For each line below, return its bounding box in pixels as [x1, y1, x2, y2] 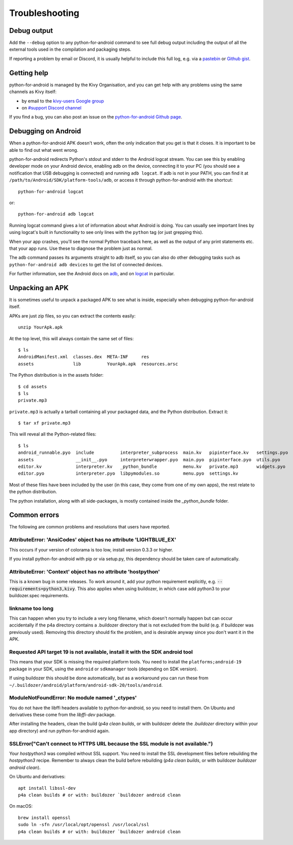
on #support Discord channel [21, 105, 82, 110]
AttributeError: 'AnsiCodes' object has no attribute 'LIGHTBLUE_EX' [9, 536, 177, 543]
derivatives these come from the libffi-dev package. [9, 712, 116, 718]
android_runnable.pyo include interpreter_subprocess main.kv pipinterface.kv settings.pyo [18, 450, 289, 455]
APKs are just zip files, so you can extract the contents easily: [9, 313, 136, 318]
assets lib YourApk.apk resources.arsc [18, 361, 179, 367]
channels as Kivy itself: [9, 89, 57, 95]
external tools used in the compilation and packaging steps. [9, 46, 132, 52]
